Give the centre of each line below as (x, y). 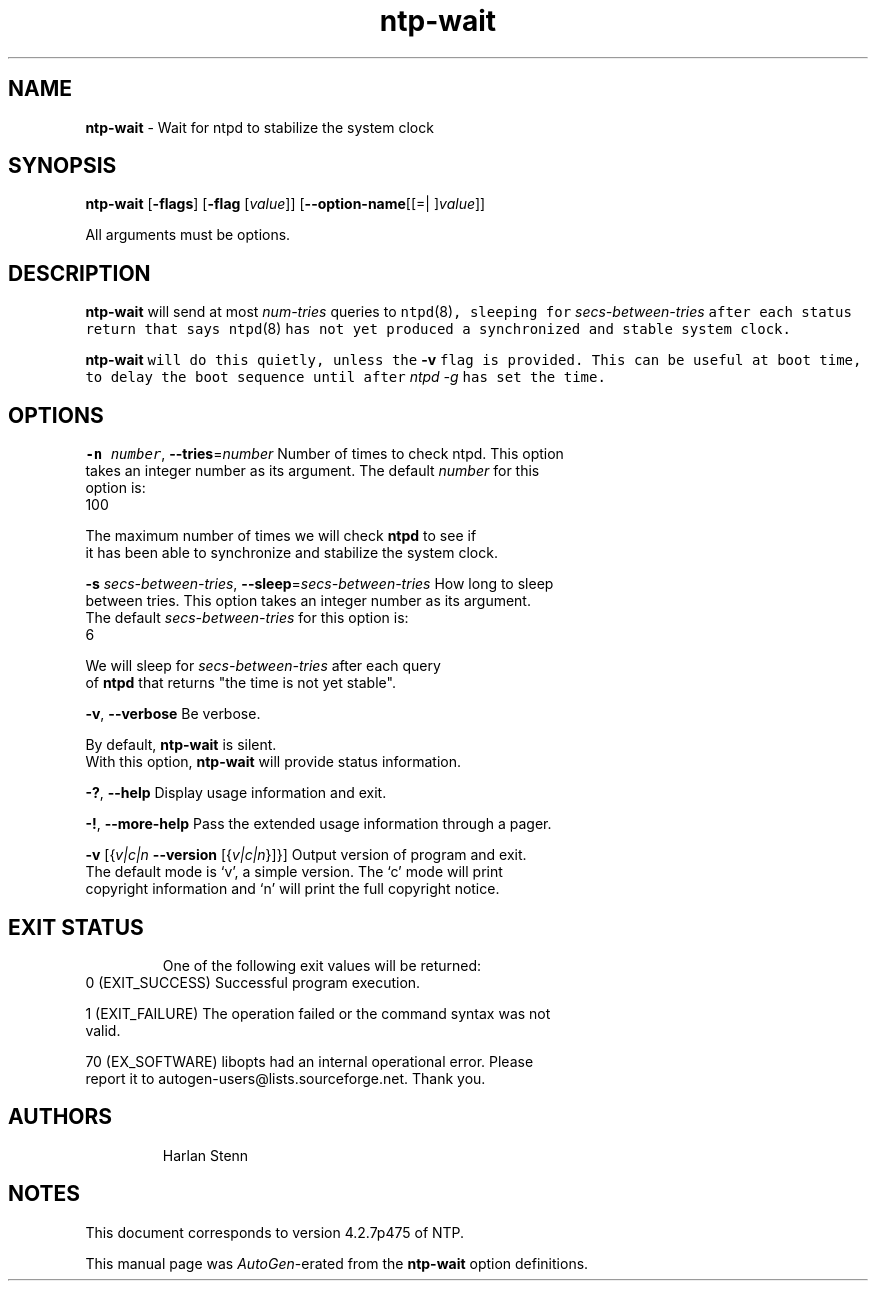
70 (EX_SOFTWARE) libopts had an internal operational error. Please (309, 1061)
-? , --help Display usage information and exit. (236, 793)
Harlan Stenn (205, 1155)
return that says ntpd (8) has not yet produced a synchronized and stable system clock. (438, 329)
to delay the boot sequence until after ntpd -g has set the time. (345, 377)
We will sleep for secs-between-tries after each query (263, 666)
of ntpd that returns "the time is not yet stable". (240, 683)
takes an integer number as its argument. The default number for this (312, 471)
